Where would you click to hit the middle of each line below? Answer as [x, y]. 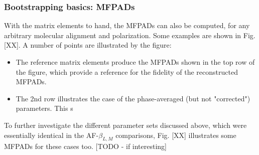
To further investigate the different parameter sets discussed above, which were [125, 125]
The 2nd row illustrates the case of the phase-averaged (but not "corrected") [133, 98]
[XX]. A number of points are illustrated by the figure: [88, 45]
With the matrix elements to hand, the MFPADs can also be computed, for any [127, 25]
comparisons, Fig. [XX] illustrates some [176, 135]
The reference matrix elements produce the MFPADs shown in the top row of [135, 62]
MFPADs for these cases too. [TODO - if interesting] [86, 146]
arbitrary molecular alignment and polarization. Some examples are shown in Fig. [130, 35]
